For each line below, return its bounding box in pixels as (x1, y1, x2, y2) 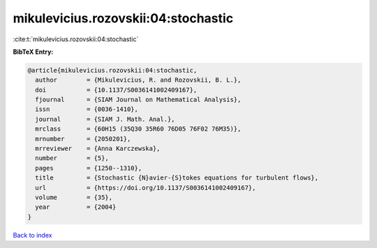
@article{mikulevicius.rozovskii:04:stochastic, (27, 66, 198, 74)
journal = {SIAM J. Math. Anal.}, (35, 115, 175, 123)
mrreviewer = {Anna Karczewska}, (35, 145, 161, 153)
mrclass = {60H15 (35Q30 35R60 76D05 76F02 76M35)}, (35, 125, 242, 133)
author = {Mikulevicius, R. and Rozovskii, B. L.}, (35, 76, 242, 84)
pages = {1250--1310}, (35, 164, 142, 172)
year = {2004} (35, 203, 117, 211)
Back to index (13, 231, 52, 239)
